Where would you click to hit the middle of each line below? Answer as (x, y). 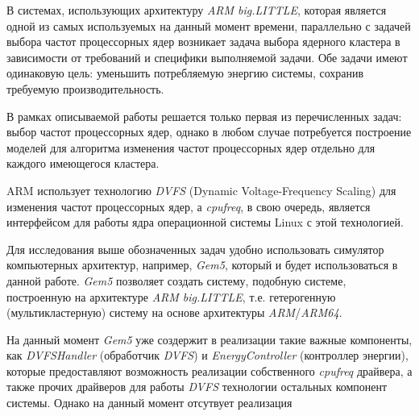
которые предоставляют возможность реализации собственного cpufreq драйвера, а (209, 370)
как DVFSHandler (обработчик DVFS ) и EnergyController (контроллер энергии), (207, 355)
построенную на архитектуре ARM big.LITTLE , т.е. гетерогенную (171, 296)
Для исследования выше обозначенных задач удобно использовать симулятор (195, 249)
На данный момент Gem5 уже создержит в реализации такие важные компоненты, (209, 339)
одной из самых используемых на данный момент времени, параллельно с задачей (209, 25)
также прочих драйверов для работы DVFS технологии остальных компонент (197, 387)
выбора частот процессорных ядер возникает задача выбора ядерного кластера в (203, 42)
